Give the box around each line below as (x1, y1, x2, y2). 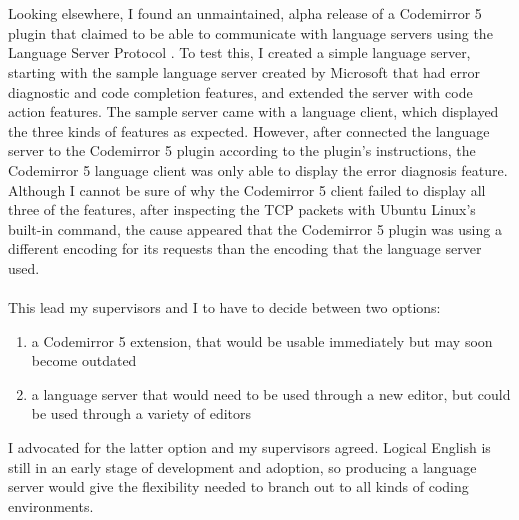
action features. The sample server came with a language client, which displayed (8, 101, 499, 122)
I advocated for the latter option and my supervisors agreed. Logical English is (8, 437, 491, 458)
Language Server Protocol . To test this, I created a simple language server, (8, 42, 471, 63)
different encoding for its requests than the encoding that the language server (8, 238, 482, 259)
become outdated (31, 350, 137, 371)
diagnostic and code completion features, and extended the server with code (8, 81, 473, 102)
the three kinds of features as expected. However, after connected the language (8, 120, 490, 141)
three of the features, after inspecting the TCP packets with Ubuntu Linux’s (8, 199, 476, 220)
